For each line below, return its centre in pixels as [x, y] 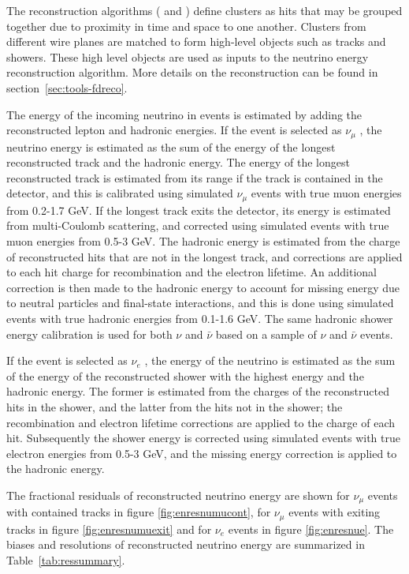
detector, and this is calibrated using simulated [120, 193]
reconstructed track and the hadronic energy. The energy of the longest [178, 162]
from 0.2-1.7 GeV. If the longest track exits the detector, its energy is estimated [199, 210]
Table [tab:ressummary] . [66, 560]
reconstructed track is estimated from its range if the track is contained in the [195, 177]
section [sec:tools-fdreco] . [67, 87]
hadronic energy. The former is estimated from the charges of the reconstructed [198, 391]
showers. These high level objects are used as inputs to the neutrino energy [188, 56]
